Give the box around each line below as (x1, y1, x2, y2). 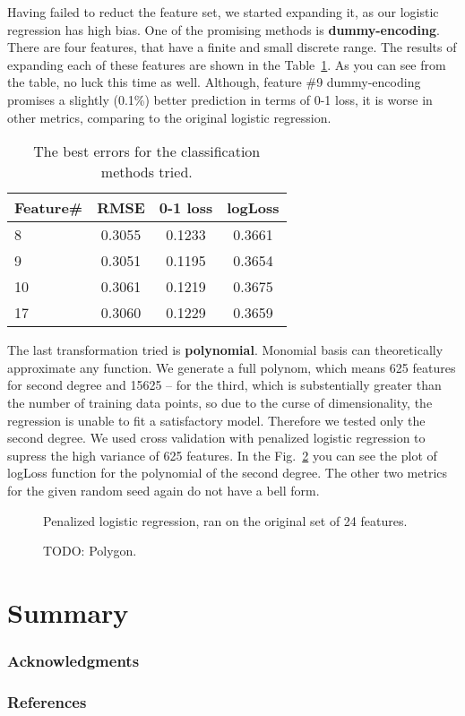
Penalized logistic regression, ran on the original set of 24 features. (43, 511, 408, 530)
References (7, 690, 87, 712)
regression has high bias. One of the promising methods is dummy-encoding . (7, 20, 440, 39)
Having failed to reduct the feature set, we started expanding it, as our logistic (7, 3, 439, 21)
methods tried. (100, 161, 193, 183)
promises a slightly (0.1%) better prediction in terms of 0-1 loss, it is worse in (7, 90, 433, 108)
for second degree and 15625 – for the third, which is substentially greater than (7, 375, 442, 394)
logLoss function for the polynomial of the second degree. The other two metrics (7, 463, 448, 482)
